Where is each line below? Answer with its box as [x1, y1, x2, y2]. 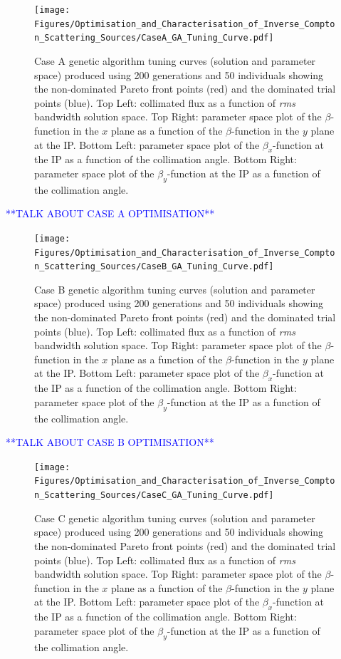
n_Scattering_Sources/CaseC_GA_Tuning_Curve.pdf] [34, 490, 274, 501]
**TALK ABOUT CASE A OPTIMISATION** [6, 206, 215, 221]
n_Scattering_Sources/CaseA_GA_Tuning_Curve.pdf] [34, 33, 274, 43]
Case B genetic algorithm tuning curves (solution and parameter [34, 281, 315, 296]
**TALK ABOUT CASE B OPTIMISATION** [6, 435, 214, 450]
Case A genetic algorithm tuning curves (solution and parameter [34, 53, 316, 68]
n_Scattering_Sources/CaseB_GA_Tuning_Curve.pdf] [34, 261, 274, 272]
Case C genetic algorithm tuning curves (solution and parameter [34, 510, 315, 525]
